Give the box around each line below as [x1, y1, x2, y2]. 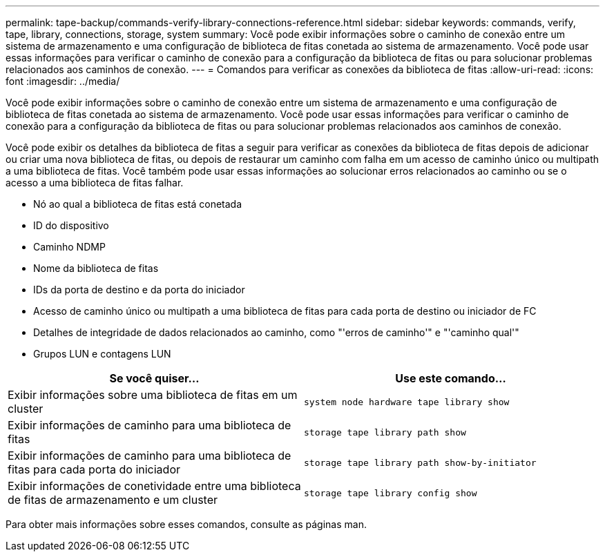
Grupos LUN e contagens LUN [33, 348, 171, 360]
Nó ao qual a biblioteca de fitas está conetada [33, 198, 242, 210]
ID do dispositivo [33, 219, 109, 231]
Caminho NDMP [33, 241, 106, 253]
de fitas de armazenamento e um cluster [8, 493, 218, 507]
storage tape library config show [304, 487, 477, 498]
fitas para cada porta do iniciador [8, 462, 181, 476]
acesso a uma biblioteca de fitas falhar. [6, 177, 184, 188]
